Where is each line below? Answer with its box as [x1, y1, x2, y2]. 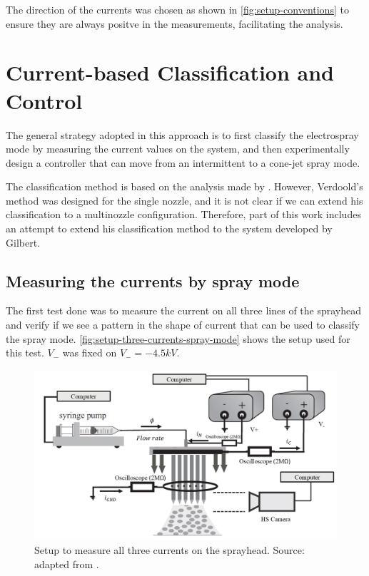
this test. [6, 345, 44, 360]
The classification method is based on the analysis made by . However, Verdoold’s [6, 179, 363, 194]
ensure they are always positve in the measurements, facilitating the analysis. [6, 16, 343, 31]
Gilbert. [6, 235, 40, 250]
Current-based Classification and [6, 58, 334, 87]
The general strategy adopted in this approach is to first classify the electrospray [6, 127, 359, 142]
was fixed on [62, 345, 117, 360]
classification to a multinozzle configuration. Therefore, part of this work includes [6, 207, 361, 222]
